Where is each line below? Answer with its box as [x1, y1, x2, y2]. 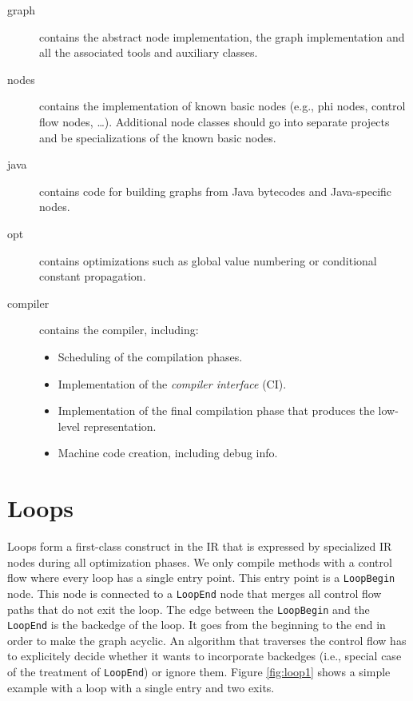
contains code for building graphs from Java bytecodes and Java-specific [39, 182, 392, 199]
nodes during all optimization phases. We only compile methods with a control [7, 553, 392, 570]
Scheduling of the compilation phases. [58, 348, 243, 364]
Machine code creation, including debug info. [58, 444, 278, 461]
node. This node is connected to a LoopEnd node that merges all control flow [7, 584, 382, 601]
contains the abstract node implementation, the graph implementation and [39, 28, 405, 45]
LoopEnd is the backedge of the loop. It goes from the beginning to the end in [7, 616, 386, 633]
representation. [83, 417, 157, 434]
